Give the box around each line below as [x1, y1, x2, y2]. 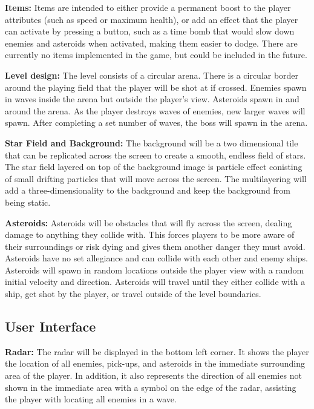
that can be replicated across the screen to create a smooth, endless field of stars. [5, 148, 306, 161]
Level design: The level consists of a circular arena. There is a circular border [5, 68, 299, 81]
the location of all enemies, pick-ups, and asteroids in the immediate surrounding [5, 357, 305, 370]
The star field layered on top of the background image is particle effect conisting [5, 160, 303, 173]
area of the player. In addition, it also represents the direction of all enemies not [5, 369, 302, 382]
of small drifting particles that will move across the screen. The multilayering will [5, 172, 307, 185]
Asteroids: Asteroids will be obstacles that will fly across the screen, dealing [5, 216, 292, 229]
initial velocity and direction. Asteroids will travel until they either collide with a [5, 275, 306, 288]
